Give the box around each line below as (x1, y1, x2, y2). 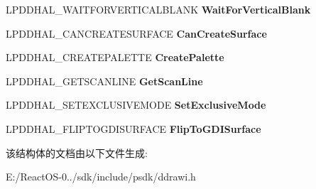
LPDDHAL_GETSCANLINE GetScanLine (6, 73, 203, 88)
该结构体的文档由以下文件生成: (6, 145, 148, 160)
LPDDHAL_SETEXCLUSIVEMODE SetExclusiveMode (6, 97, 266, 112)
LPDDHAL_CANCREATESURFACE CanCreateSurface (6, 26, 267, 40)
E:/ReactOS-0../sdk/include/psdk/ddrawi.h (6, 169, 196, 184)
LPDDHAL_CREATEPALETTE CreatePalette (6, 50, 224, 65)
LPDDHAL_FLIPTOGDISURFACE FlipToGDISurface (6, 121, 261, 136)
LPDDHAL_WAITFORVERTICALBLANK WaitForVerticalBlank (6, 2, 311, 16)
